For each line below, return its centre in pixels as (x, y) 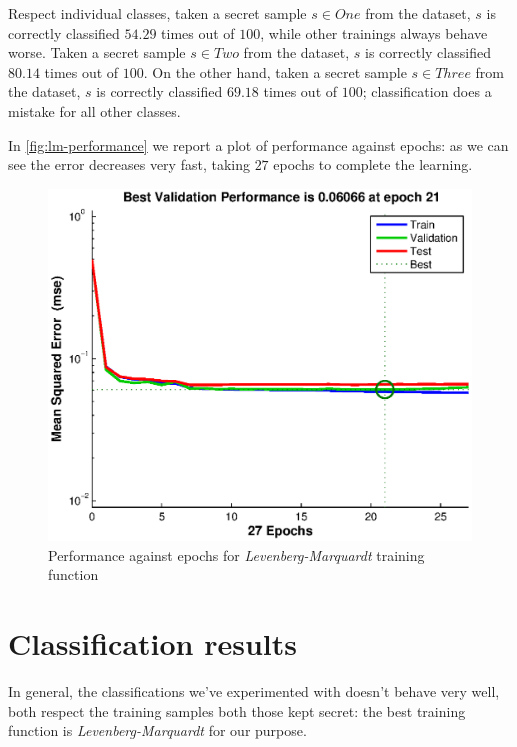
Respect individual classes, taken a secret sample (157, 13)
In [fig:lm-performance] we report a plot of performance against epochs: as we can (258, 144)
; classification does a (427, 91)
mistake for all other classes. (94, 110)
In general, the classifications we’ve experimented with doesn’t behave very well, (254, 691)
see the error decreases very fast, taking (129, 164)
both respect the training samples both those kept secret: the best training (237, 710)
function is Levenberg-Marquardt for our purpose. (157, 730)
